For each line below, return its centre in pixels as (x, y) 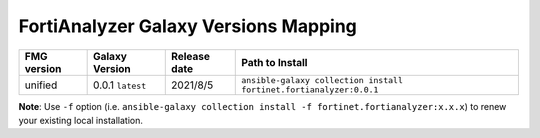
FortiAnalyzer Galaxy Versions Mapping (187, 26)
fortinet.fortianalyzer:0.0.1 (310, 89)
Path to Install (274, 62)
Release (190, 56)
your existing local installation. (81, 120)
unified (41, 85)
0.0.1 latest (119, 85)
